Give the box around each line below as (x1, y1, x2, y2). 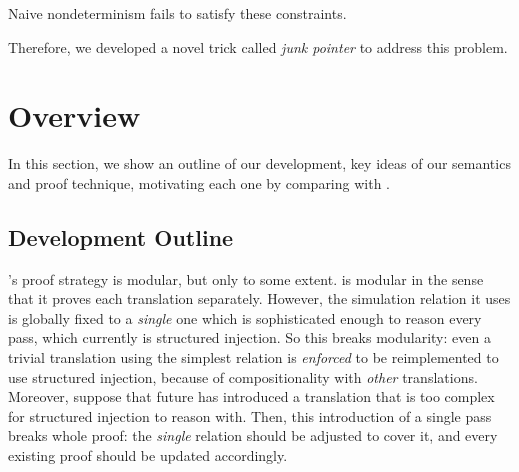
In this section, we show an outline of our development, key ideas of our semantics (8, 153, 511, 174)
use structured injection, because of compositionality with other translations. (8, 366, 478, 387)
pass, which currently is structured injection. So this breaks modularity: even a (8, 327, 491, 348)
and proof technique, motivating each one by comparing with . (8, 172, 390, 193)
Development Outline (8, 221, 234, 252)
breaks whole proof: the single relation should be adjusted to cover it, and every (8, 425, 498, 446)
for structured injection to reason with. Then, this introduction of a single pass (8, 405, 492, 426)
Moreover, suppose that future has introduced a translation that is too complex (8, 386, 495, 407)
